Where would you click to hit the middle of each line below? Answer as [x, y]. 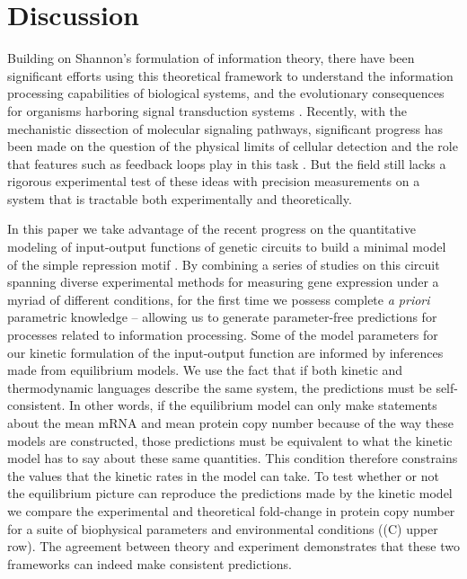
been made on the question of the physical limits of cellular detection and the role [233, 146]
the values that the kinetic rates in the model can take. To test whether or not [223, 475]
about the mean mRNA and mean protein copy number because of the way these [230, 423]
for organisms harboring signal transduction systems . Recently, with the [207, 110]
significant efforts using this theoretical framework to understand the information [230, 75]
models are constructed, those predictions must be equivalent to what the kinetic [230, 440]
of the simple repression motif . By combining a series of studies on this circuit [224, 264]
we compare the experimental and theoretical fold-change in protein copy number [231, 510]
